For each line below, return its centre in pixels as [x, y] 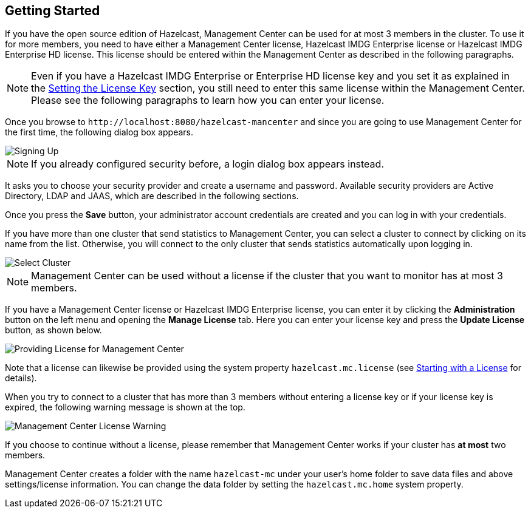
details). [21, 378]
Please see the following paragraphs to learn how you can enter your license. [208, 100]
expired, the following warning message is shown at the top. [125, 407]
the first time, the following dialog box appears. [99, 132]
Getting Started [53, 11]
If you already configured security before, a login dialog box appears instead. [207, 164]
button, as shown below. [53, 330]
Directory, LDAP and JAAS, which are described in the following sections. [152, 196]
